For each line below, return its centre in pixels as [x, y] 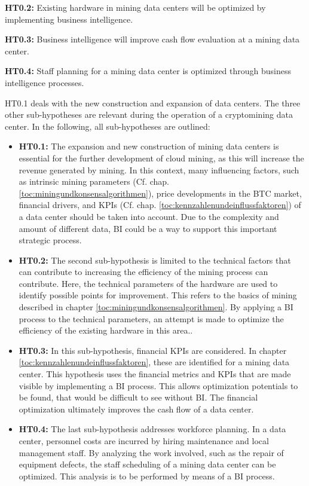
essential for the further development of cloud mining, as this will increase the [161, 158]
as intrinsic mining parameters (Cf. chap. [94, 181]
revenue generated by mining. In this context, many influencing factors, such [159, 169]
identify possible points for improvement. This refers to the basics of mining [158, 295]
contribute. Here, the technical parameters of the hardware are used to [148, 283]
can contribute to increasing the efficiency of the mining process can [143, 272]
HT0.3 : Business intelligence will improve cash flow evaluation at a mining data [152, 39]
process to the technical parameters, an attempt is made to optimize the [151, 318]
